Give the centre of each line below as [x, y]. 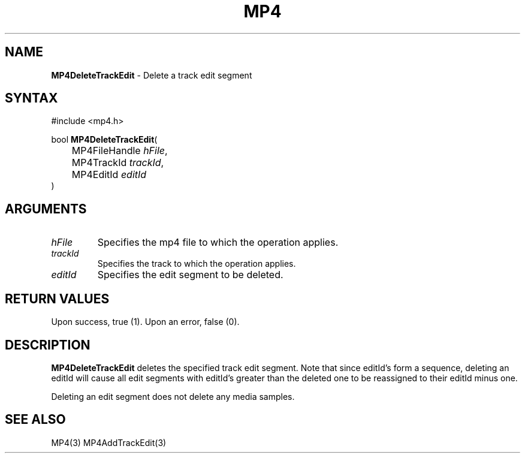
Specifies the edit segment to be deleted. [190, 275]
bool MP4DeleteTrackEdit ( [104, 140]
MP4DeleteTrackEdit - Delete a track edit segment [152, 75]
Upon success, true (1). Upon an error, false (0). [145, 322]
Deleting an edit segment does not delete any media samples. [173, 396]
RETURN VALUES [57, 299]
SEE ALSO [35, 420]
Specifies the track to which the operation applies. [197, 264]
